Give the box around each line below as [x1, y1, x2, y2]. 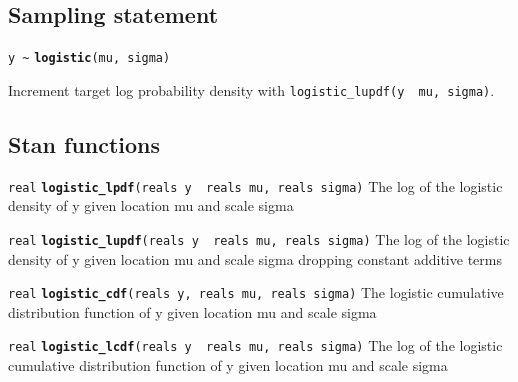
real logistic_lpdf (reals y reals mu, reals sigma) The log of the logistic [8, 175, 503, 196]
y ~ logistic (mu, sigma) [8, 51, 171, 66]
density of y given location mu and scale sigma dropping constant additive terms [8, 248, 502, 269]
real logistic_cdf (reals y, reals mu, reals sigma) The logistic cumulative [8, 282, 504, 303]
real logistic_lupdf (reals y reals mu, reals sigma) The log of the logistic [8, 228, 510, 249]
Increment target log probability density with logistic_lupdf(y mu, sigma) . [8, 79, 495, 100]
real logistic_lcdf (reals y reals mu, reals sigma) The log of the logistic [8, 335, 503, 356]
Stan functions [8, 128, 161, 159]
